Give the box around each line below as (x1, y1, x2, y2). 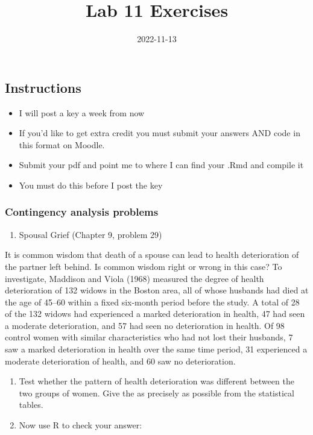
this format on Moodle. (19, 138, 105, 151)
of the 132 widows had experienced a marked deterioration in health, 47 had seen (5, 307, 305, 320)
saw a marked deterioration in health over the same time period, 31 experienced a (5, 343, 308, 355)
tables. (19, 398, 43, 411)
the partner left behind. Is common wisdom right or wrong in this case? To (5, 260, 282, 272)
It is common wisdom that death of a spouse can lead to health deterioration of (5, 248, 299, 261)
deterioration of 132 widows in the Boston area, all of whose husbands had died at (5, 284, 309, 296)
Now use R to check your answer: (19, 419, 142, 431)
